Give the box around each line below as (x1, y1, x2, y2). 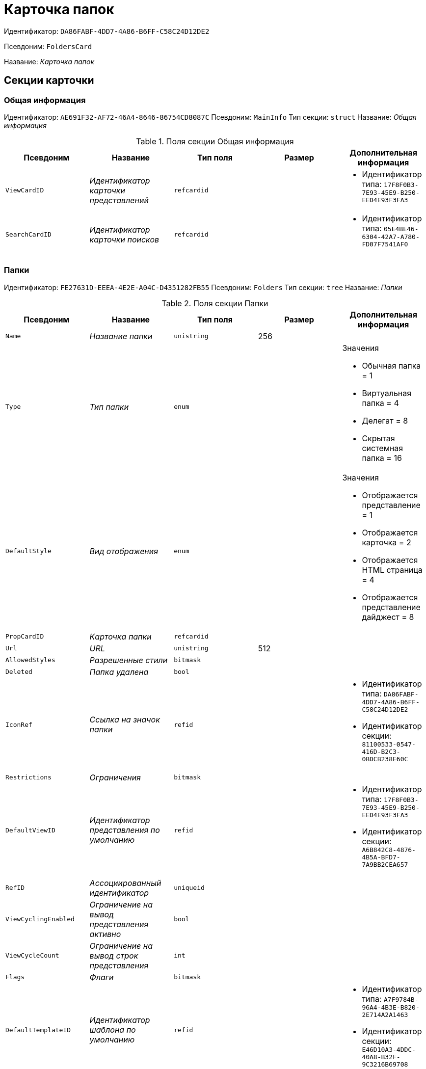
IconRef (5, 721, 32, 728)
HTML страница (362, 564, 423, 575)
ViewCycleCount (5, 952, 59, 960)
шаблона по (89, 1025, 136, 1035)
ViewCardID (5, 187, 44, 194)
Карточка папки (89, 631, 152, 641)
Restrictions (5, 774, 52, 781)
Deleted (5, 668, 32, 676)
